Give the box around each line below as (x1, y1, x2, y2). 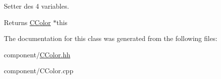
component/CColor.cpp (4, 66, 74, 76)
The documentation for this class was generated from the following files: (4, 33, 218, 43)
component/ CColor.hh (4, 49, 70, 59)
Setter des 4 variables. (4, 1, 69, 11)
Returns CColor (4, 17, 51, 27)
